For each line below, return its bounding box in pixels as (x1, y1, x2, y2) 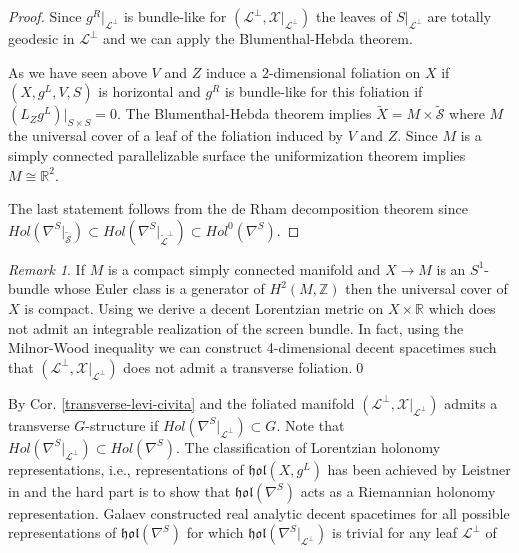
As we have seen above (8, 61, 147, 82)
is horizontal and (98, 81, 201, 102)
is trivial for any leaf (332, 522, 458, 543)
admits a (444, 392, 498, 413)
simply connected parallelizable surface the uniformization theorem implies (8, 145, 466, 165)
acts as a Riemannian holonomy (300, 480, 496, 501)
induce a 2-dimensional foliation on (205, 61, 421, 82)
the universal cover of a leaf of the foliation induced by (8, 125, 344, 146)
